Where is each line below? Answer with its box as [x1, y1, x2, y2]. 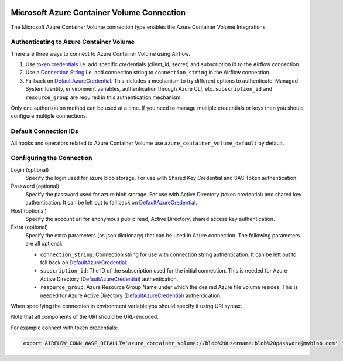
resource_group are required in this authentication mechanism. [25, 94, 183, 101]
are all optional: [25, 240, 63, 247]
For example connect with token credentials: [11, 324, 118, 331]
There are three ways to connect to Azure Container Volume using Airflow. [11, 50, 190, 57]
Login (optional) [11, 166, 49, 173]
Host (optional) [11, 207, 47, 214]
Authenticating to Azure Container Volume [11, 38, 135, 46]
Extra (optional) [11, 223, 48, 231]
